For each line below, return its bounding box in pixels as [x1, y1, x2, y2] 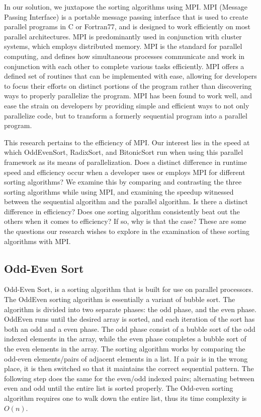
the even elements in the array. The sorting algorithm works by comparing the [4, 343, 245, 354]
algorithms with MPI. [4, 235, 71, 246]
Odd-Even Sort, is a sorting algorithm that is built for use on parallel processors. [4, 284, 253, 294]
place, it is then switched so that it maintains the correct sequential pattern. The [4, 363, 254, 374]
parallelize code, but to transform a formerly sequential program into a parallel [4, 110, 247, 121]
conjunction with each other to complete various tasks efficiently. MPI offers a [4, 61, 244, 71]
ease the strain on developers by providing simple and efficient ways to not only [4, 100, 249, 110]
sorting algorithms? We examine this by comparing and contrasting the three [4, 176, 242, 187]
